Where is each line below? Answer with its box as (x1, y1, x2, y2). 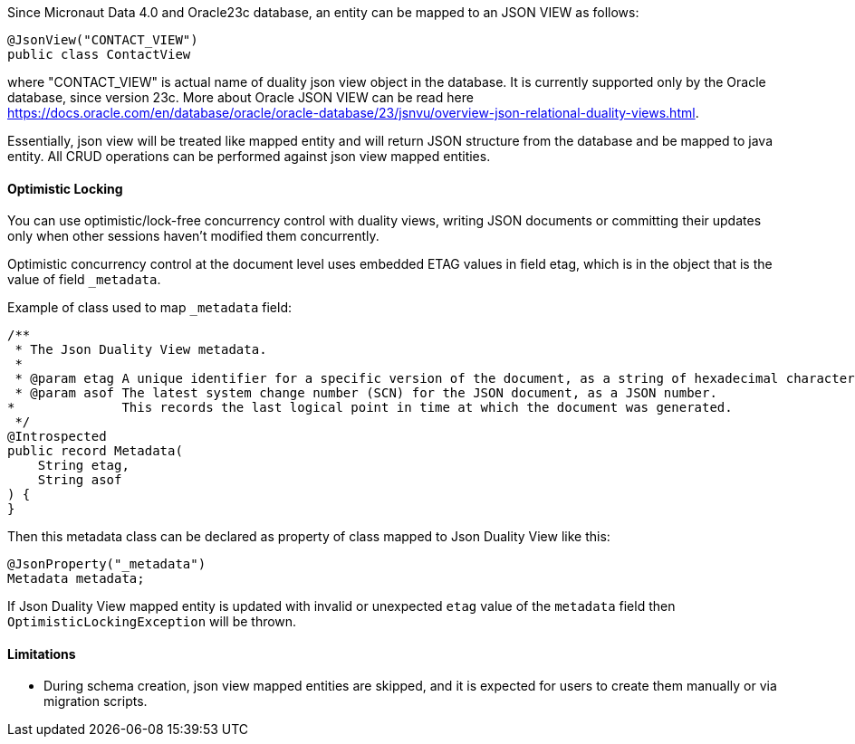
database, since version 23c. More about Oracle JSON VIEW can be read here (7, 90, 474, 105)
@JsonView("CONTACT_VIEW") (7, 33, 198, 47)
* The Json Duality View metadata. (14, 342, 267, 358)
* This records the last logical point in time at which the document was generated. (7, 400, 733, 415)
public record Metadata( (7, 444, 183, 459)
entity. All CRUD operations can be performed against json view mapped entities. (7, 148, 491, 164)
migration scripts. (43, 693, 148, 710)
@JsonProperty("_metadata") (7, 557, 207, 572)
